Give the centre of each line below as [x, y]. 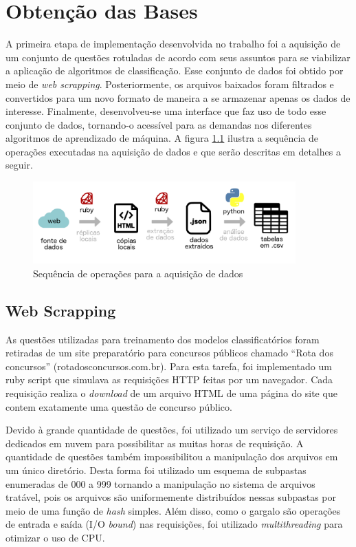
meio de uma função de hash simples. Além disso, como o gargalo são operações [173, 510]
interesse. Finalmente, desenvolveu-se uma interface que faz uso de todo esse [166, 111]
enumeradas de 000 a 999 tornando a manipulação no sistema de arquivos [160, 483]
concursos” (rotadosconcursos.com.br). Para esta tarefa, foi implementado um [169, 366]
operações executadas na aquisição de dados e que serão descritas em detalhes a [173, 151]
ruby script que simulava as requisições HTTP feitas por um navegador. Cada [169, 379]
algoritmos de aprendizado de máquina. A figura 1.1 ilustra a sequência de [162, 138]
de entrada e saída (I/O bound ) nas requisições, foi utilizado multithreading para [174, 524]
